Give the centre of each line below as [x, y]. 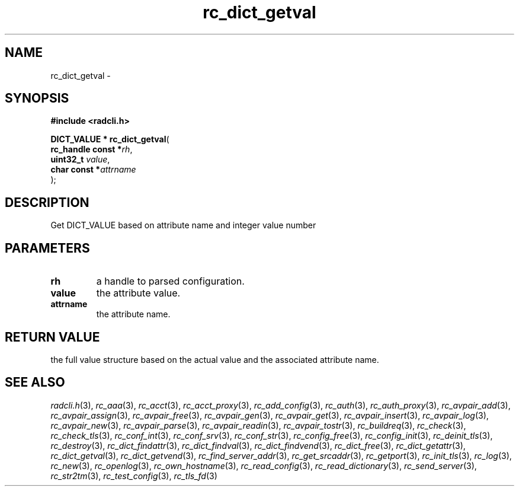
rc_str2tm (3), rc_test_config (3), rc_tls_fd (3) [134, 476]
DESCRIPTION [47, 202]
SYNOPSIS [37, 98]
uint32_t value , [80, 160]
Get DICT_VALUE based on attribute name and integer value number [183, 225]
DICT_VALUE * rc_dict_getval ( [110, 139]
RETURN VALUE [52, 337]
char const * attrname [93, 170]
